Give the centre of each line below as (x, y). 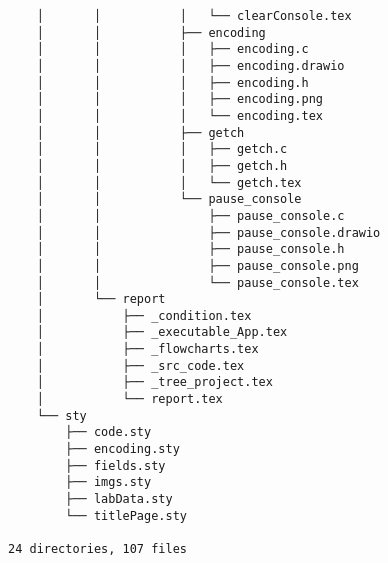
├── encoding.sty (122, 449)
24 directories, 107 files (97, 549)
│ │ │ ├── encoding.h (172, 82)
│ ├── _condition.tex (144, 315)
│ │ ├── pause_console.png (197, 265)
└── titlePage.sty (126, 515)
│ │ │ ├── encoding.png (179, 99)
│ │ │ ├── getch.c (162, 149)
